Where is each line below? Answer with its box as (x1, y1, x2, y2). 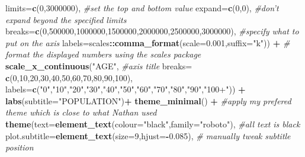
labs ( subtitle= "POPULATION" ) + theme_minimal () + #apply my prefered (5, 94, 291, 107)
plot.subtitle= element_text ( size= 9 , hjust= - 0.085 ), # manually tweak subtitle (5, 129, 291, 142)
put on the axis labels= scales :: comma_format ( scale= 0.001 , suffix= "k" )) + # (5, 36, 290, 49)
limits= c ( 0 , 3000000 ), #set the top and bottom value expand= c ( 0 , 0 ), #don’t (5, 2, 279, 14)
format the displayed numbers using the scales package (5, 48, 201, 60)
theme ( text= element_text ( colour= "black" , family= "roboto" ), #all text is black (5, 117, 300, 130)
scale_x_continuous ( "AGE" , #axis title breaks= (5, 59, 192, 72)
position (5, 141, 34, 153)
